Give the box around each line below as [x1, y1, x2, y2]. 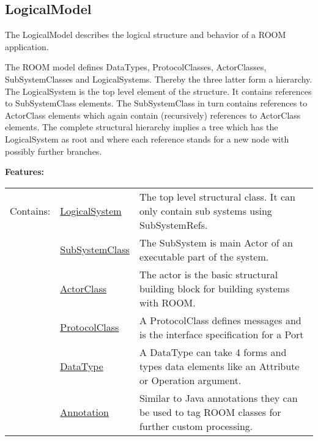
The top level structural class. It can [139, 189, 295, 204]
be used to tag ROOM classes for [139, 404, 281, 419]
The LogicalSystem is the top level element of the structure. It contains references [5, 84, 312, 97]
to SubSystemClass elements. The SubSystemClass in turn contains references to [5, 97, 308, 109]
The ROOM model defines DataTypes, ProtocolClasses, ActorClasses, [5, 61, 267, 73]
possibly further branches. [5, 144, 102, 157]
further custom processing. [139, 418, 253, 433]
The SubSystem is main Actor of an [139, 235, 293, 250]
